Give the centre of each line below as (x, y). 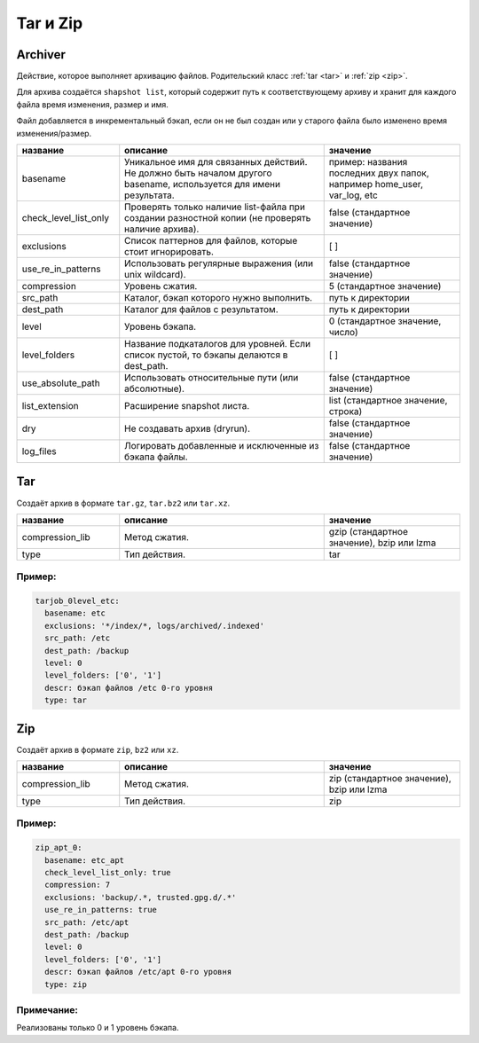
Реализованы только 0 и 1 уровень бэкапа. (98, 1028)
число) (343, 333)
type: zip (66, 984)
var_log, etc (353, 195)
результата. (149, 195)
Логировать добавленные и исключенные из (222, 446)
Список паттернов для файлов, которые (211, 241)
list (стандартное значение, (388, 401)
